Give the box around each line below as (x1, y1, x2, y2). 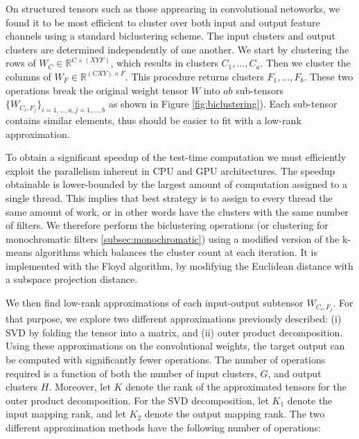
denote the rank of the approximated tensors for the (125, 379, 347, 394)
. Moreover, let (49, 379, 111, 394)
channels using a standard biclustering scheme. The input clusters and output (6, 28, 335, 43)
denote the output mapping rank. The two (144, 406, 325, 421)
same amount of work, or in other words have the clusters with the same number (6, 204, 349, 218)
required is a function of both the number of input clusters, (6, 365, 257, 380)
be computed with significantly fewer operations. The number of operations (6, 352, 326, 366)
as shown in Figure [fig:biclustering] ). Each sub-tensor (108, 96, 338, 111)
